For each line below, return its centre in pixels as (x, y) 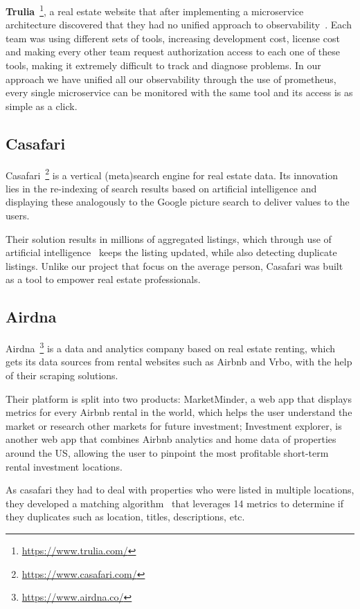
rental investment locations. (64, 466)
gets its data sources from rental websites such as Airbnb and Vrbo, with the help (179, 362)
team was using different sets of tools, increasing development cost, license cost (173, 38)
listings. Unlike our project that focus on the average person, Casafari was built (174, 265)
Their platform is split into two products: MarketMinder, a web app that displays (179, 398)
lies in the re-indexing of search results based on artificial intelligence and (161, 188)
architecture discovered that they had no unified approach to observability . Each (179, 25)
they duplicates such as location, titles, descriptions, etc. (125, 517)
